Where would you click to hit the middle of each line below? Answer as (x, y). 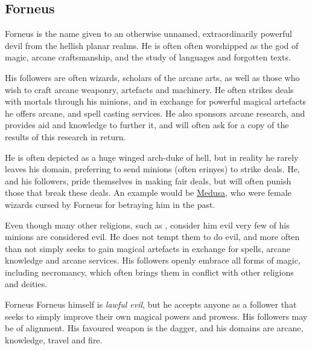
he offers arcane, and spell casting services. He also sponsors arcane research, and (155, 113)
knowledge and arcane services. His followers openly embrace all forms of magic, (153, 260)
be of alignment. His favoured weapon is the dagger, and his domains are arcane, (154, 328)
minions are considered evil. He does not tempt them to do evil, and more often (152, 237)
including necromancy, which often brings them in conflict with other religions (149, 272)
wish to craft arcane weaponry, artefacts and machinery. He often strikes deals (149, 89)
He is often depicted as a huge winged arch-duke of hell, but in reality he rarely (152, 157)
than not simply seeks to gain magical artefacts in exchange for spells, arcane (148, 248)
